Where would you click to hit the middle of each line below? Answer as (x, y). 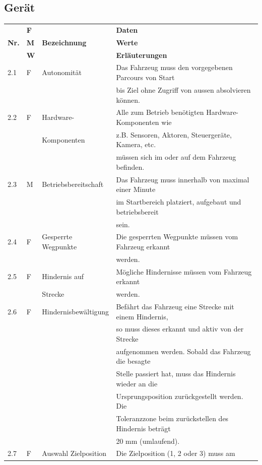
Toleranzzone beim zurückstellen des (172, 418)
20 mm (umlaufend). (148, 441)
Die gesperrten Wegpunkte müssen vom (177, 237)
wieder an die (137, 383)
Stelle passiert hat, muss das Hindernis (176, 374)
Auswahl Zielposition (74, 453)
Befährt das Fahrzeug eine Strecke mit (175, 306)
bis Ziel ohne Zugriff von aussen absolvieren (183, 89)
